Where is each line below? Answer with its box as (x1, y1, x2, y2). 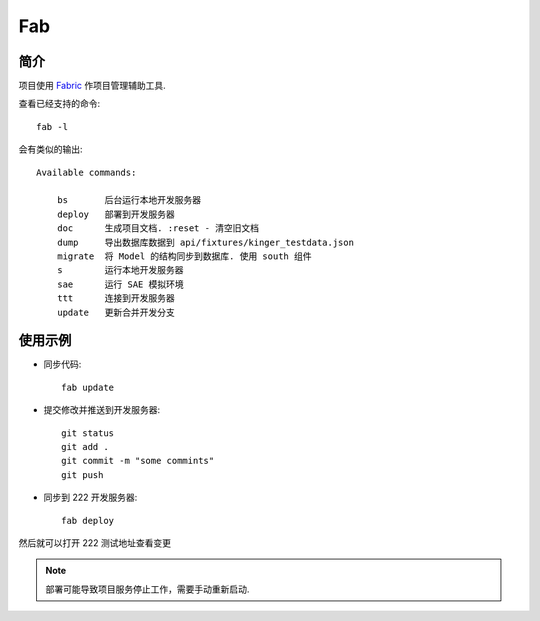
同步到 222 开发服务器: (43, 491, 138, 504)
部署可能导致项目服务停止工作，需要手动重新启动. (45, 583, 250, 595)
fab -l (36, 121, 69, 132)
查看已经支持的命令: (18, 98, 101, 110)
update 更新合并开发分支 (56, 306, 175, 318)
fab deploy (61, 515, 115, 526)
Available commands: (36, 166, 137, 178)
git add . (61, 441, 109, 452)
